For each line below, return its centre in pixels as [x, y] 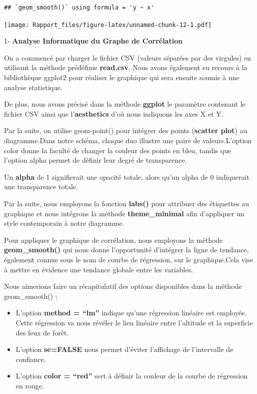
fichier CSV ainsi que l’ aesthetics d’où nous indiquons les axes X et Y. [114, 113]
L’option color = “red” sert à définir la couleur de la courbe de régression [131, 376]
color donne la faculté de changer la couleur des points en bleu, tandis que [118, 150]
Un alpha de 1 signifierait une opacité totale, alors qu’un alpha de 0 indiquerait [127, 176]
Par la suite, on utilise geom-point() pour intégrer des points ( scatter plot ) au [126, 130]
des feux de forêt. [42, 332]
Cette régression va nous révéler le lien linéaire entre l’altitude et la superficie [134, 322]
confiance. [31, 359]
